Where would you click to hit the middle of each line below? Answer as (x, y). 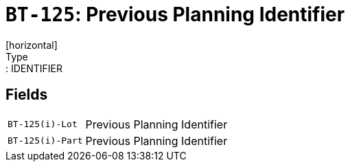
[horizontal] (32, 45)
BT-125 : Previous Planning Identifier (175, 14)
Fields (27, 95)
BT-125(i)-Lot (43, 124)
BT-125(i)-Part (45, 141)
